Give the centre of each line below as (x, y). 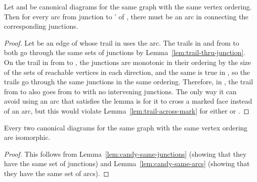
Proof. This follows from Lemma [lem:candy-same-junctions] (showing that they (125, 153)
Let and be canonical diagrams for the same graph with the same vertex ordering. (128, 6)
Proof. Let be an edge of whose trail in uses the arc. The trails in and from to (122, 42)
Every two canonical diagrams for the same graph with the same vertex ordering (126, 127)
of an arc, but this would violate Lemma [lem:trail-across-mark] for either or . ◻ (127, 110)
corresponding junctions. (41, 26)
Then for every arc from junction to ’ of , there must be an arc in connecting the (126, 16)
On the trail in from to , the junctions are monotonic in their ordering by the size (128, 62)
